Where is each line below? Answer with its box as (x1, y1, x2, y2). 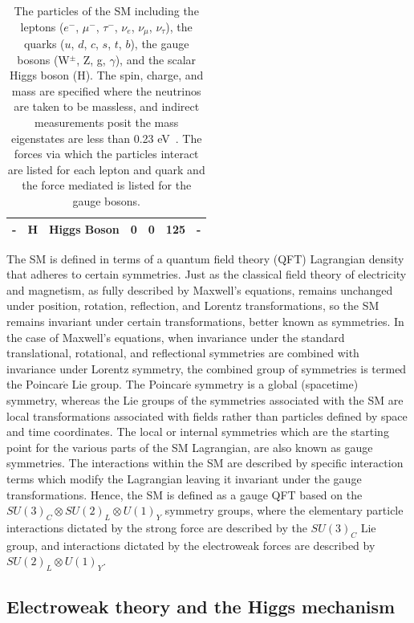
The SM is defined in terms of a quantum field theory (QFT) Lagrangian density (6, 250, 404, 267)
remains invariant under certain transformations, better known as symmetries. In (6, 313, 404, 330)
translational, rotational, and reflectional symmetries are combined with (6, 344, 359, 361)
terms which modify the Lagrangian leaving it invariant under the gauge (6, 470, 362, 487)
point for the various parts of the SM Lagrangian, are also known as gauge (6, 438, 373, 455)
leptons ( (20, 18, 64, 35)
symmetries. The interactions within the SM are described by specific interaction (6, 454, 404, 471)
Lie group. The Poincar (71, 376, 186, 393)
